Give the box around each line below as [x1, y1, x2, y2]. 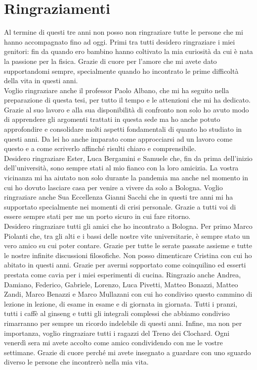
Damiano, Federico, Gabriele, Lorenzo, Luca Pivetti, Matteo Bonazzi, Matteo [4, 279, 238, 289]
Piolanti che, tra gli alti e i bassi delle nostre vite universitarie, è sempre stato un [4, 230, 250, 241]
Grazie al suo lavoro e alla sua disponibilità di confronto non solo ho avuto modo [4, 104, 249, 114]
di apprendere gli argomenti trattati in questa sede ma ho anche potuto [4, 114, 220, 124]
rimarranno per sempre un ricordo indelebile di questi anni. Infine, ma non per [4, 317, 242, 328]
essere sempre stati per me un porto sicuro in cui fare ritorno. [4, 211, 191, 221]
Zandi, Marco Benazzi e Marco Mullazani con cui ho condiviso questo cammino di [4, 289, 253, 299]
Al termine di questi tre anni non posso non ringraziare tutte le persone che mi [4, 27, 243, 37]
